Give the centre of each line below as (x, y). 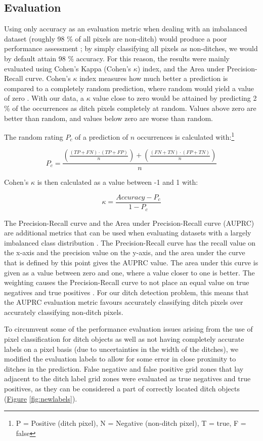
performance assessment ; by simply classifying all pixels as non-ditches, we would (131, 48)
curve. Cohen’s (48, 78)
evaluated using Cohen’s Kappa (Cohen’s (68, 68)
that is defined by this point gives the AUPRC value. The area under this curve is (131, 262)
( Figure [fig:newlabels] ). (41, 398)
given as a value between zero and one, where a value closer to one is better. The (129, 272)
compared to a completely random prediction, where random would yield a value (129, 88)
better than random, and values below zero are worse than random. (108, 118)
